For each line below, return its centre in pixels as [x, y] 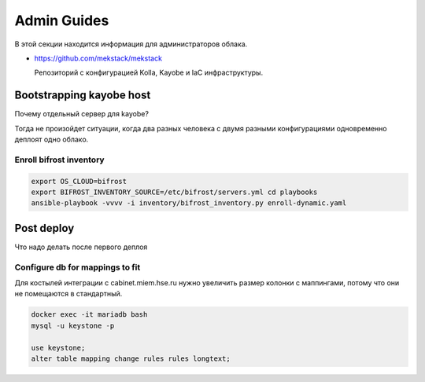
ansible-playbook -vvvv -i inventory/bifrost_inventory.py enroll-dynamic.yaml [189, 203]
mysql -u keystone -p [73, 325]
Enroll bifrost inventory [60, 160]
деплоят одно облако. [52, 140]
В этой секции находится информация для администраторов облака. [131, 44]
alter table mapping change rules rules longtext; [131, 358]
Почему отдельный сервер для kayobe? [82, 114]
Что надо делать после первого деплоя [81, 247]
